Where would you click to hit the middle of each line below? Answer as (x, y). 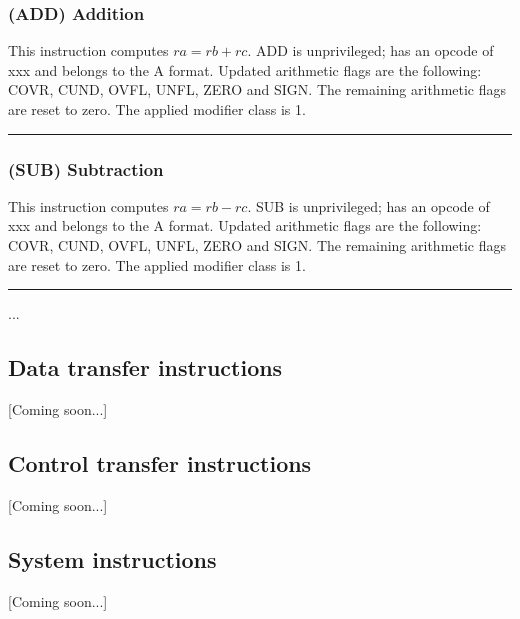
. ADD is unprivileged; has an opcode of (370, 50)
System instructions (112, 558)
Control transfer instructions (160, 462)
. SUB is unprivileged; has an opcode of (368, 205)
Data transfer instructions (145, 367)
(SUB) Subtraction (86, 168)
